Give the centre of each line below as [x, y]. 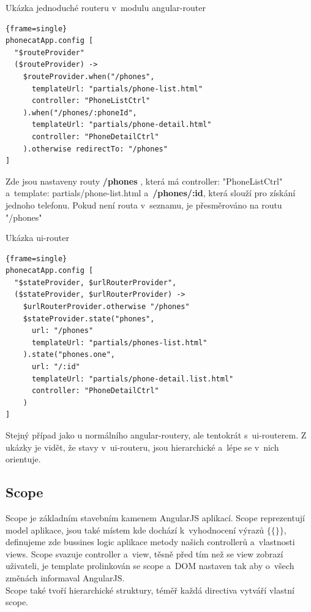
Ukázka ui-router [37, 238]
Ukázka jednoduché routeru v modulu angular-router [106, 7]
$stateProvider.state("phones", [89, 319]
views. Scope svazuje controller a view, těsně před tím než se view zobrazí [144, 553]
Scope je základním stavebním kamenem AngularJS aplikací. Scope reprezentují [155, 517]
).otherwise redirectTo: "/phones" [95, 149]
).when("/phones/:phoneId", [80, 113]
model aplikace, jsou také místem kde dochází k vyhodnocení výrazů [135, 530]
